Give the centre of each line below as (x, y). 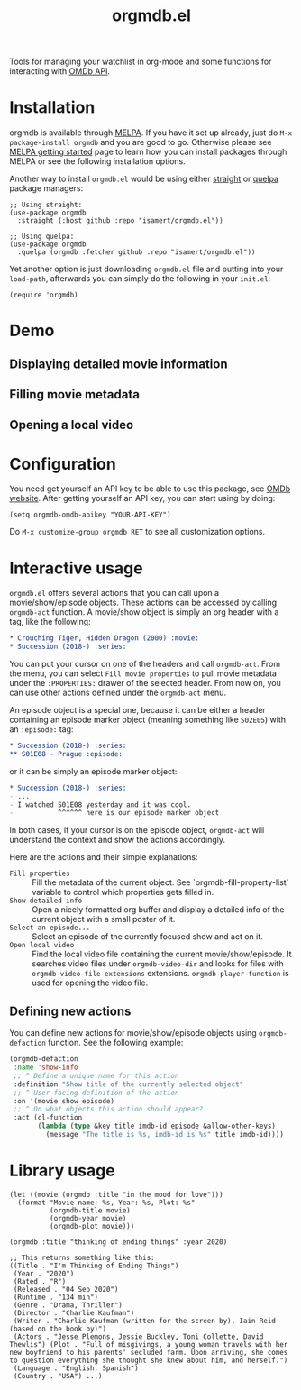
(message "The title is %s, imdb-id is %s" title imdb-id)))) (164, 1135)
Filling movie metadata (74, 394)
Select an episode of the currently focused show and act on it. (147, 937)
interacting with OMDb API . (60, 71)
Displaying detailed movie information (119, 364)
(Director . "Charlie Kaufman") (74, 1312)
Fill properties (40, 874)
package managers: (46, 188)
